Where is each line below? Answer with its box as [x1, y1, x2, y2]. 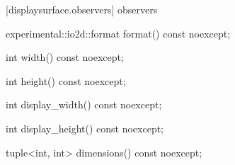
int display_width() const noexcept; [6, 97, 162, 112]
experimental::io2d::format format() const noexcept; [6, 25, 231, 40]
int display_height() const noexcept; [6, 120, 164, 135]
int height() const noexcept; [6, 73, 126, 88]
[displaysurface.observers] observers [6, 2, 158, 16]
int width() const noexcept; [6, 50, 124, 64]
